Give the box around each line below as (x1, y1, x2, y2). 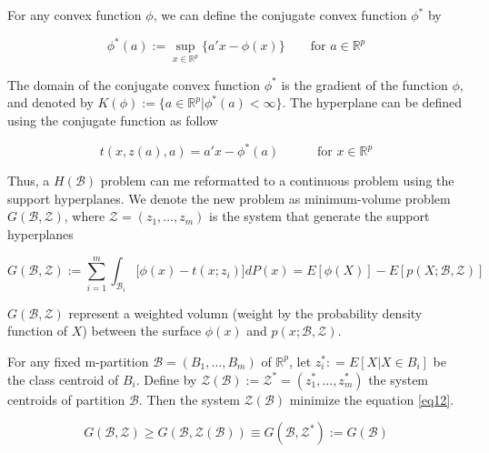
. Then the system (138, 389, 240, 408)
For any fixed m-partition (7, 351, 149, 370)
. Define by (135, 369, 197, 388)
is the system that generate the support (209, 206, 430, 226)
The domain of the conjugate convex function (7, 75, 261, 94)
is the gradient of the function (281, 75, 448, 94)
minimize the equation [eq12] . (289, 389, 454, 408)
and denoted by (7, 93, 94, 112)
